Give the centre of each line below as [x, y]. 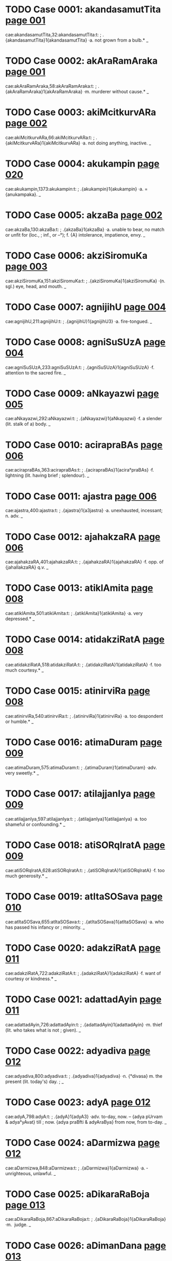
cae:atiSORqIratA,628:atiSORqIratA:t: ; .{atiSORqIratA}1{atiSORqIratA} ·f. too [85, 870]
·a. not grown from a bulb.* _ [118, 40]
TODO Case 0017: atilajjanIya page [80, 794]
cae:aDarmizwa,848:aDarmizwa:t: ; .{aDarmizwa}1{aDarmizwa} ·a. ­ [77, 1168]
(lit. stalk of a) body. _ [28, 424]
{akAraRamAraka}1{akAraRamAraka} [44, 92]
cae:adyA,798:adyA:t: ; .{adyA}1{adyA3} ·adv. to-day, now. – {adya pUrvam [84, 1116]
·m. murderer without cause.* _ [116, 92]
